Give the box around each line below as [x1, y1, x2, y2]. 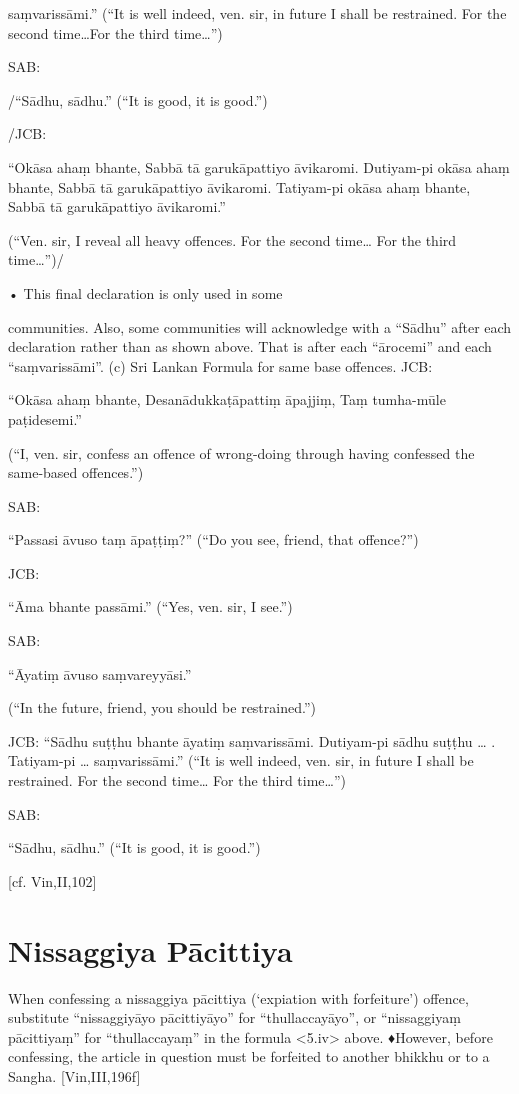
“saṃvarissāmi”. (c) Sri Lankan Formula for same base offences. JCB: [8, 355, 433, 376]
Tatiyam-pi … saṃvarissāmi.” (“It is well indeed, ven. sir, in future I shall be [8, 750, 474, 771]
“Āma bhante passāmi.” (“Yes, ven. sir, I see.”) [8, 596, 293, 617]
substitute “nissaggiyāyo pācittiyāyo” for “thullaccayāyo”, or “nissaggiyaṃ [8, 1007, 461, 1028]
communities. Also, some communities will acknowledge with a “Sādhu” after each [8, 316, 512, 337]
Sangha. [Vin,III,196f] [8, 1065, 141, 1086]
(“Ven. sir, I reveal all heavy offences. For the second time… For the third [8, 229, 457, 250]
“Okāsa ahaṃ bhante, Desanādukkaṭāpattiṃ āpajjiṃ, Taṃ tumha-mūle [8, 389, 446, 410]
